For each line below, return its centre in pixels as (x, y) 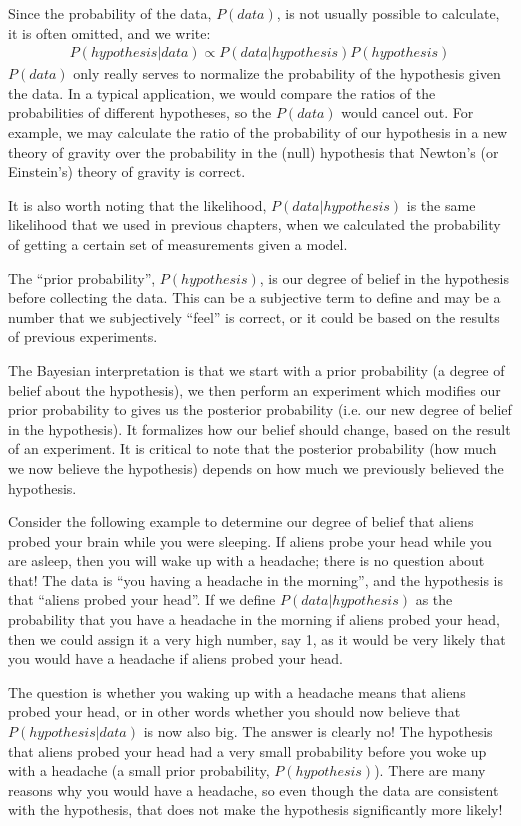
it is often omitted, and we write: (109, 32)
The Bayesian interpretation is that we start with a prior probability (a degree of (256, 369)
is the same (441, 204)
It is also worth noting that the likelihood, (137, 204)
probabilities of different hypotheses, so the (140, 112)
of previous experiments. (83, 336)
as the (434, 599)
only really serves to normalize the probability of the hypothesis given (287, 73)
